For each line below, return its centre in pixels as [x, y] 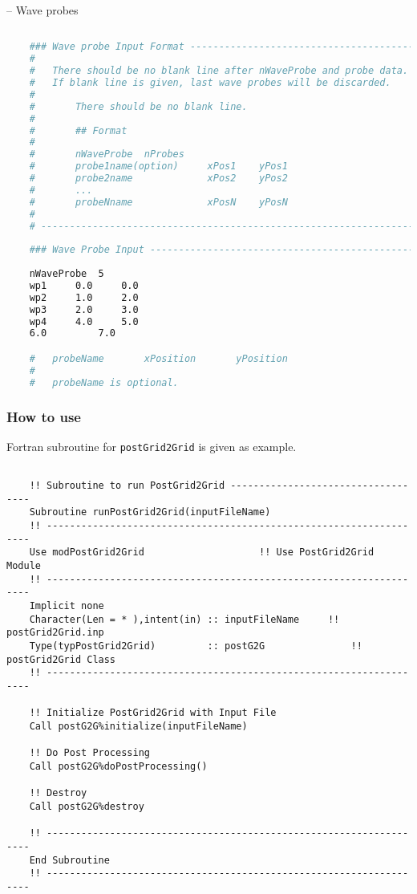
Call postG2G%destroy [87, 806]
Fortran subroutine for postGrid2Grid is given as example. [152, 446]
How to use [44, 416]
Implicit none [67, 606]
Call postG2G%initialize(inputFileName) [138, 726]
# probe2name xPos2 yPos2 [158, 179]
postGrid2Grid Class [61, 659]
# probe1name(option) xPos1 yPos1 [158, 167]
